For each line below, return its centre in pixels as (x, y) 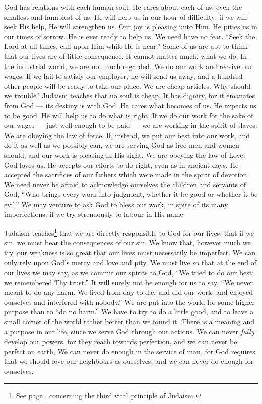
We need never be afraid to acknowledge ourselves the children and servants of (125, 184)
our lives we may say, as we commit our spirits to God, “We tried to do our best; (129, 272)
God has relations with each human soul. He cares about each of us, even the (123, 7)
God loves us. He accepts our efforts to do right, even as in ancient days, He (121, 164)
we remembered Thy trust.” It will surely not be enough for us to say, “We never (129, 282)
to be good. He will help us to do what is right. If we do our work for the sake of (129, 115)
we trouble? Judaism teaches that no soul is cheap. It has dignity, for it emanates (130, 95)
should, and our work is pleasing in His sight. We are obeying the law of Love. (125, 154)
